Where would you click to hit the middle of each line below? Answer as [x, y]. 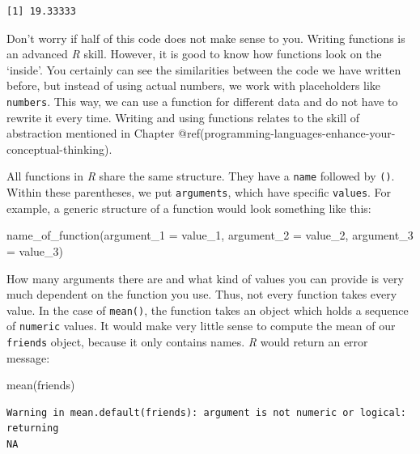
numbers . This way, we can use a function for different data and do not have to [202, 101]
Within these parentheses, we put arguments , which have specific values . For [199, 192]
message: [28, 357]
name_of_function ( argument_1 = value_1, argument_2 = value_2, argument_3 [210, 235]
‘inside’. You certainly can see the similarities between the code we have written [204, 69]
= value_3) [35, 250]
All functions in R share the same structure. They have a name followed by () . [201, 176]
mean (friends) [41, 385]
